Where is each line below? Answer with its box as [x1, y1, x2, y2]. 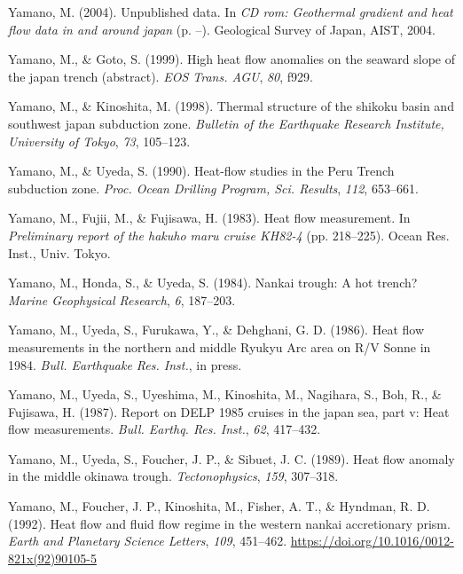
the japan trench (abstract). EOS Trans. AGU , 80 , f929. [8, 67, 314, 85]
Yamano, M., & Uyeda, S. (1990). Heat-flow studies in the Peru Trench [8, 161, 395, 180]
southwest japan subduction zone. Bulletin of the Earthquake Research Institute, [8, 114, 444, 132]
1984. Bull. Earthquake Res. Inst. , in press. [8, 355, 242, 373]
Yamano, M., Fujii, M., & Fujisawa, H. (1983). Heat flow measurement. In [8, 208, 411, 227]
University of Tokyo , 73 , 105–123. [8, 131, 191, 150]
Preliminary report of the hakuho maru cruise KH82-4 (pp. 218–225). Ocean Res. [8, 225, 450, 244]
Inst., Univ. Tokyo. [8, 243, 111, 262]
